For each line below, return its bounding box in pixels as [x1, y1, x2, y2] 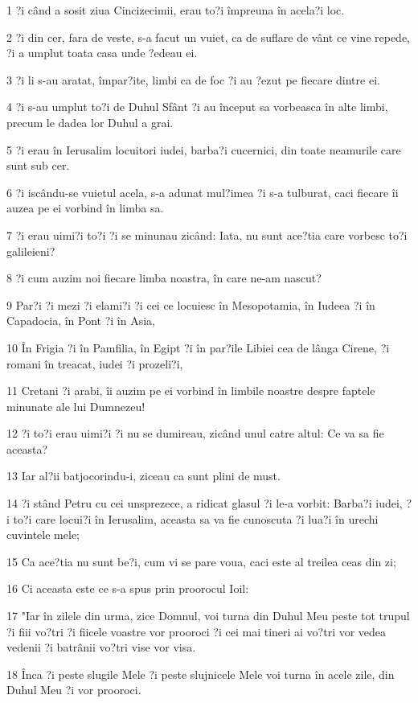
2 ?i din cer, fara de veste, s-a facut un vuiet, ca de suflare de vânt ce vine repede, [6, 28, 410, 45]
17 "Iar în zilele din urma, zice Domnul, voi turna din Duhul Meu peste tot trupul [6, 607, 410, 624]
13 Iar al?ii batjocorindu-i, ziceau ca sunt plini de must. [6, 467, 281, 484]
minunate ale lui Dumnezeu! [6, 397, 145, 414]
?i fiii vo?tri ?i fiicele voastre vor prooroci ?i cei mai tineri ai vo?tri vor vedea [6, 623, 387, 639]
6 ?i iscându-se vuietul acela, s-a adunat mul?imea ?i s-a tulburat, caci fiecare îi [6, 183, 399, 200]
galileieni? [6, 242, 55, 259]
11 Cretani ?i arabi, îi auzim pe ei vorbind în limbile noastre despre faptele [6, 382, 375, 399]
